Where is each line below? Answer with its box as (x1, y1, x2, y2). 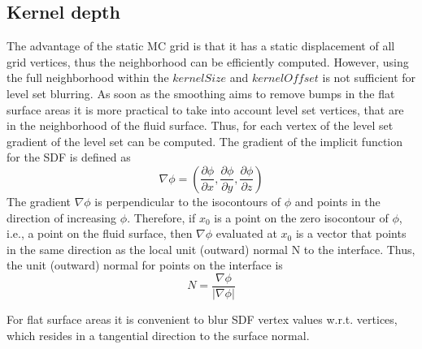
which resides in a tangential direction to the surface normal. (7, 326, 310, 343)
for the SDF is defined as (7, 149, 131, 166)
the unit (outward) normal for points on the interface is (7, 256, 283, 274)
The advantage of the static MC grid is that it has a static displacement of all (7, 37, 395, 54)
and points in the (294, 192, 381, 209)
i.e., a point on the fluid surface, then (7, 225, 193, 242)
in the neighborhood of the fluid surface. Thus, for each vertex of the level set (7, 117, 394, 134)
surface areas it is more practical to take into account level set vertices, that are (7, 101, 404, 118)
